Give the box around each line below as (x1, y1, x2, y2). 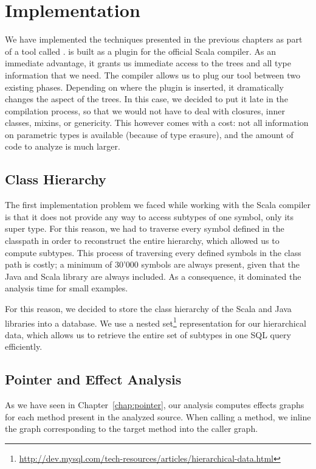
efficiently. (5, 340, 43, 353)
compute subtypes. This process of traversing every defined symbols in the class (5, 246, 301, 259)
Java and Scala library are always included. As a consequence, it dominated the (5, 269, 301, 282)
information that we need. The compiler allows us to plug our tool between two (5, 68, 300, 81)
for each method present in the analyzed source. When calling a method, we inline (5, 410, 311, 423)
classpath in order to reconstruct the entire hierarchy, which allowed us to (5, 234, 280, 247)
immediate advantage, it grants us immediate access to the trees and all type (5, 57, 291, 69)
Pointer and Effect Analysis (5, 370, 182, 389)
